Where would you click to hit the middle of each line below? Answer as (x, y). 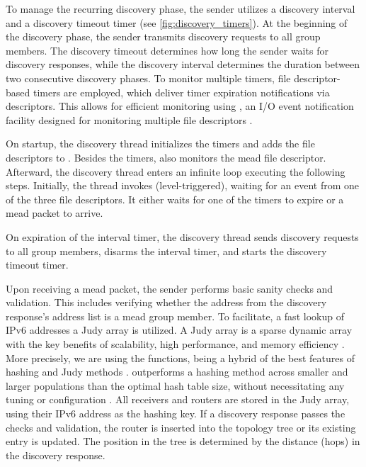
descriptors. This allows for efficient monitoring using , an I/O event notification (180, 106)
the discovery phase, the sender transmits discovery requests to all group (163, 36)
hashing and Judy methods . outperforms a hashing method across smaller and (177, 372)
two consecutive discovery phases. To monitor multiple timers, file (148, 78)
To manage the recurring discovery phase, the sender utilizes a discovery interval (181, 9)
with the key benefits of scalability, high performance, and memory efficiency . (175, 344)
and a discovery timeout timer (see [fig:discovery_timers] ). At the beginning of (177, 22)
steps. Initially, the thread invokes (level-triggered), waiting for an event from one (182, 185)
